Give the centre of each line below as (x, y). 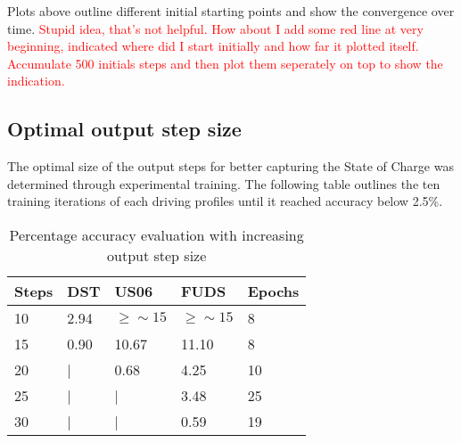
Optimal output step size (124, 129)
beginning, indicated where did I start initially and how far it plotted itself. (213, 46)
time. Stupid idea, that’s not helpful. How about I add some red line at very (215, 28)
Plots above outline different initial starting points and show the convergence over (231, 11)
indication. (36, 81)
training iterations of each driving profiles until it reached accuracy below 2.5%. (225, 201)
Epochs (273, 291)
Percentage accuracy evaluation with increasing (156, 234)
